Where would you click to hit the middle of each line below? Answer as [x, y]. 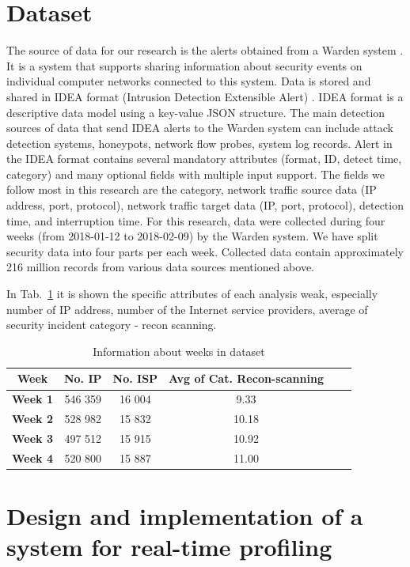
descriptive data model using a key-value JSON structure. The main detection [196, 112]
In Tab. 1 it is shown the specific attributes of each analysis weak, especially [192, 294]
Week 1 [32, 399]
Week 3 [32, 438]
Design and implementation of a [185, 516]
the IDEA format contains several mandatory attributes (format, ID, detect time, [204, 159]
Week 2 [32, 419]
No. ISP [135, 378]
